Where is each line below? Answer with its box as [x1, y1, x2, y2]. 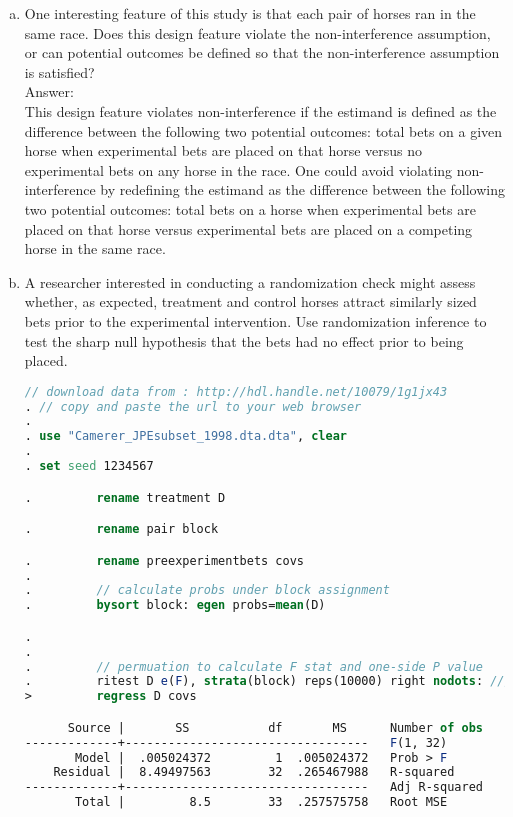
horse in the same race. [24, 238, 166, 259]
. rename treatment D [24, 490, 226, 505]
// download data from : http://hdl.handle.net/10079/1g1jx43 [24, 384, 448, 399]
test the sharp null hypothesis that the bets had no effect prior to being [24, 330, 464, 351]
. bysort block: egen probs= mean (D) [24, 598, 326, 613]
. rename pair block [24, 522, 219, 537]
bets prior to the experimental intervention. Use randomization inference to [24, 310, 487, 331]
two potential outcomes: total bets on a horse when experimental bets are [24, 198, 476, 219]
